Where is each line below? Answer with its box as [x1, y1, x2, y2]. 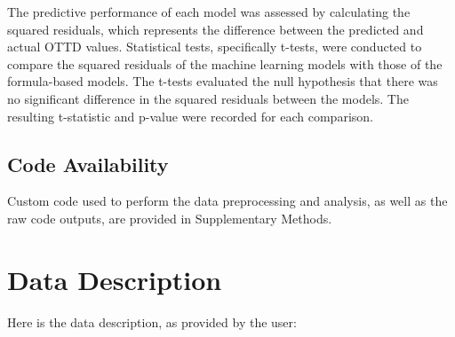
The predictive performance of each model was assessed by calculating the [7, 3, 411, 20]
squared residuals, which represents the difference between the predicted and [7, 20, 424, 38]
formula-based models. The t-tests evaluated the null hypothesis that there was [7, 72, 438, 90]
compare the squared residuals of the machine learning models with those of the [7, 54, 443, 73]
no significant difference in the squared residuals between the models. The [7, 89, 409, 107]
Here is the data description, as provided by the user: [7, 312, 297, 331]
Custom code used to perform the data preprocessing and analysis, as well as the [7, 192, 448, 210]
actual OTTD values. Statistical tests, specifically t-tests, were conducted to [7, 37, 422, 56]
